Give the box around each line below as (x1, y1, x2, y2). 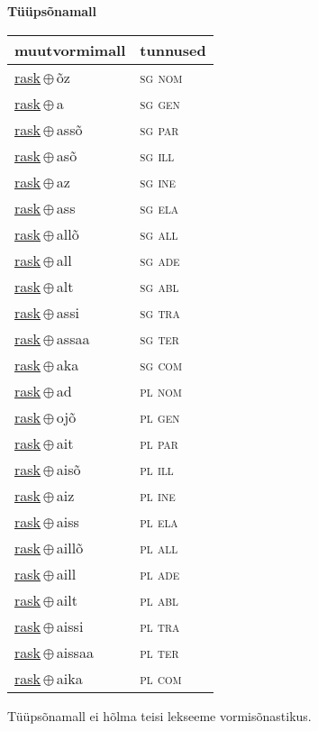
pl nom (140, 379, 182, 401)
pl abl (140, 589, 178, 610)
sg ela (140, 196, 179, 218)
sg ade (140, 249, 180, 270)
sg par (140, 118, 179, 140)
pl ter (140, 641, 179, 662)
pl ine (140, 484, 176, 506)
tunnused (140, 39, 206, 60)
